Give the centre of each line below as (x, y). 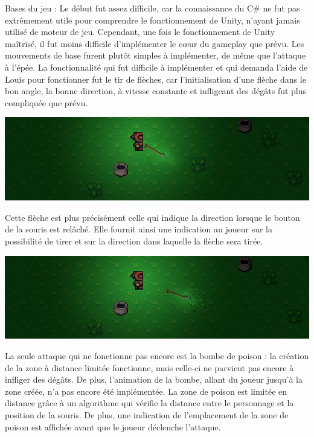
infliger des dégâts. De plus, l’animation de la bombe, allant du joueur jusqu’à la (154, 379)
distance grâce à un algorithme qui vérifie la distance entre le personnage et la (149, 403)
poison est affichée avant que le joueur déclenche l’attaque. (113, 426)
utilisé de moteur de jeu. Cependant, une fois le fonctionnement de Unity (140, 32)
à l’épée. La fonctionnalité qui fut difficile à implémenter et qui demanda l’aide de (156, 67)
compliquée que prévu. (46, 102)
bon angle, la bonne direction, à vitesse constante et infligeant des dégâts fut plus (156, 91)
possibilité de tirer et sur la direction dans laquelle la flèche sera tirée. (134, 241)
